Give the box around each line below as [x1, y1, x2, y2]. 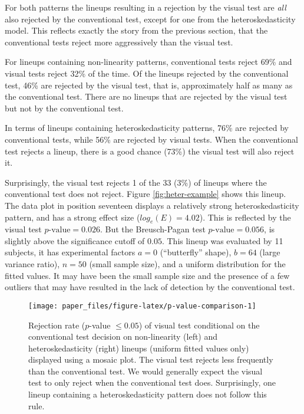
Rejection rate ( [28, 318, 85, 331]
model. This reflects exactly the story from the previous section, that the [5, 24, 268, 37]
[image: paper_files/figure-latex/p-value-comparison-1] [28, 301, 256, 310]
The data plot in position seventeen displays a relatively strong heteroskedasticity [5, 199, 299, 211]
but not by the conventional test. [5, 101, 124, 114]
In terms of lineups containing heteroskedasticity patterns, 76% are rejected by [5, 121, 289, 134]
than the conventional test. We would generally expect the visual [28, 364, 263, 377]
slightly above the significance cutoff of [5, 234, 145, 247]
